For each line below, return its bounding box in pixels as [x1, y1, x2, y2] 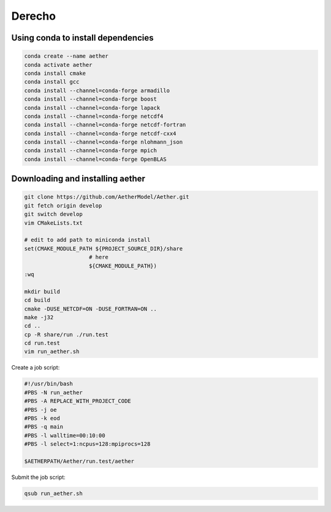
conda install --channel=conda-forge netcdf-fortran [24, 122, 186, 128]
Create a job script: [11, 364, 60, 371]
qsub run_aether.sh [24, 490, 83, 497]
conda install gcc [24, 79, 80, 85]
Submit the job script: [11, 473, 66, 481]
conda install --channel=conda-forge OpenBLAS [24, 155, 167, 163]
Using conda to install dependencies [11, 33, 154, 43]
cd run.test [24, 339, 61, 347]
